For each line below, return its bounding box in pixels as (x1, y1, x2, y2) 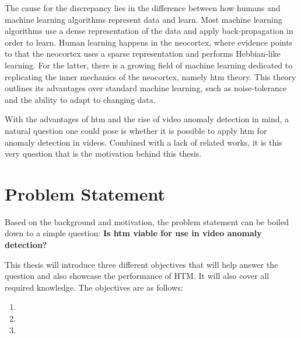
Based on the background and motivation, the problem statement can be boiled (5, 215, 289, 227)
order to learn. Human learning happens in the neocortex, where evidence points (5, 36, 293, 48)
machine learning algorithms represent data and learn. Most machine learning (5, 13, 282, 25)
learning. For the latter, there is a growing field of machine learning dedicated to (5, 58, 293, 71)
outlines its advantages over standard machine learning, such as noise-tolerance (5, 82, 287, 94)
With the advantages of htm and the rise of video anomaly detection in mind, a (5, 113, 289, 125)
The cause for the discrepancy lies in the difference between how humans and (5, 2, 281, 13)
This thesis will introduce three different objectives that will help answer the (5, 258, 278, 270)
